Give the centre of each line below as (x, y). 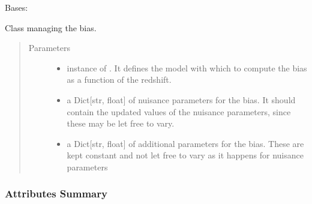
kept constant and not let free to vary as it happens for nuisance (185, 155)
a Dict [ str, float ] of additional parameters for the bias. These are (185, 143)
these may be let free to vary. (121, 123)
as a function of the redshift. (119, 79)
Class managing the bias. (51, 27)
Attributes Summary (56, 193)
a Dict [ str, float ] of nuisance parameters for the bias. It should (181, 99)
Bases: (16, 7)
